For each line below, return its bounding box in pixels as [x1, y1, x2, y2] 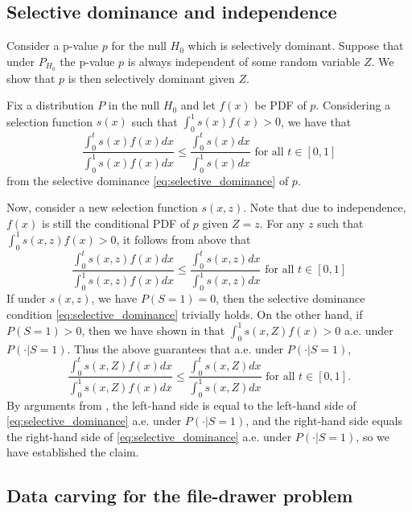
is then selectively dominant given [68, 69, 235, 86]
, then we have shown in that [81, 321, 225, 338]
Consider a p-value [6, 37, 99, 54]
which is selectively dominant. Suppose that [187, 37, 404, 54]
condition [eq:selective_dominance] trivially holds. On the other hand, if [6, 305, 363, 322]
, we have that [281, 113, 352, 130]
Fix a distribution [6, 97, 94, 114]
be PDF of [254, 97, 307, 114]
